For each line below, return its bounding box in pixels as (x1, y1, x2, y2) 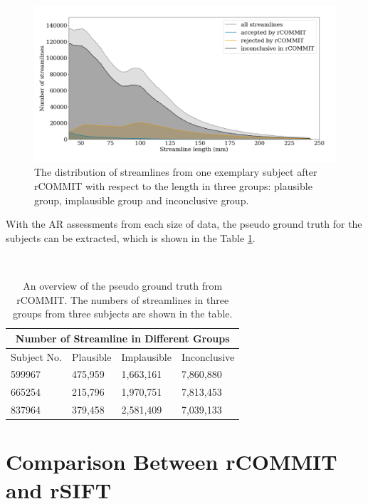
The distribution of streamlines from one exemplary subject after (34, 164, 317, 179)
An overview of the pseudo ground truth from (23, 278, 223, 293)
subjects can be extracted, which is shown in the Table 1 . (6, 230, 256, 245)
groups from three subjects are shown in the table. (12, 306, 233, 321)
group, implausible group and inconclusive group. (34, 192, 249, 207)
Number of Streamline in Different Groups (15, 330, 230, 345)
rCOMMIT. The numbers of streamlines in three (16, 292, 229, 307)
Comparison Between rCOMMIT (6, 447, 337, 476)
